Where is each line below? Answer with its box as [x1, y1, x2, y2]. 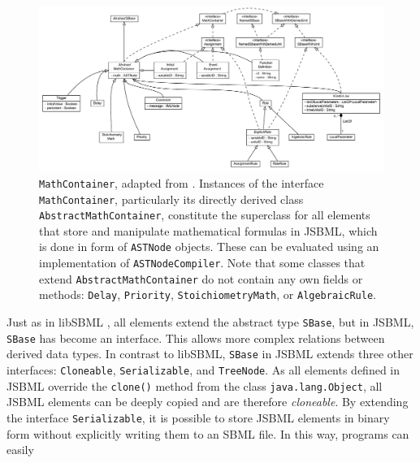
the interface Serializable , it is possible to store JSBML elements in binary [6, 409, 390, 426]
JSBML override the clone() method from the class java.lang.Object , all [6, 377, 383, 394]
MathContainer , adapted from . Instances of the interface [39, 174, 324, 191]
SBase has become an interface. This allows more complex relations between [6, 329, 385, 346]
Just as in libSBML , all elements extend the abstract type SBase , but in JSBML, [6, 314, 414, 331]
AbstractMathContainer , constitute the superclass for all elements [39, 206, 370, 223]
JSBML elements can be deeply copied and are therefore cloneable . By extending [6, 393, 409, 410]
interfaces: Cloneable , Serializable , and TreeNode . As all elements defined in [6, 361, 401, 379]
